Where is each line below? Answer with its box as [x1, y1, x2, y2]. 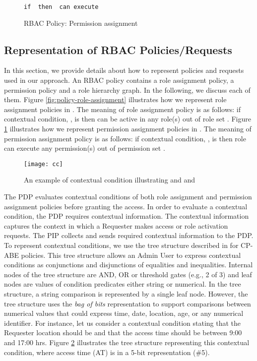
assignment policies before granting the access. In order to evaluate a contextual [4, 201, 248, 211]
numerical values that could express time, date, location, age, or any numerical [4, 308, 244, 318]
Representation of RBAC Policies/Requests [4, 42, 232, 57]
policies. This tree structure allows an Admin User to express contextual [21, 249, 241, 260]
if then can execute [24, 3, 99, 10]
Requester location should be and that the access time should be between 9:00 [4, 327, 242, 338]
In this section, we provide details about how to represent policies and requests [4, 65, 244, 75]
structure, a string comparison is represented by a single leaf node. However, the [4, 288, 248, 299]
